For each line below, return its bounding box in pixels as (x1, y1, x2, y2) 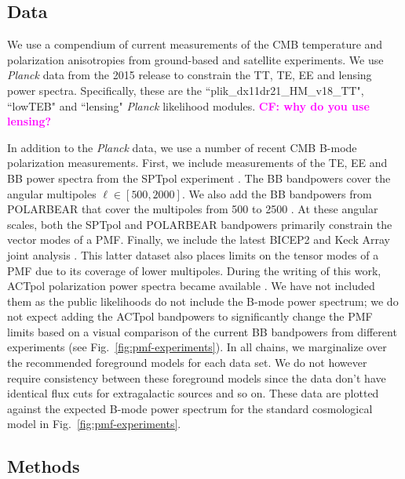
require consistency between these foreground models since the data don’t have (7, 369, 386, 386)
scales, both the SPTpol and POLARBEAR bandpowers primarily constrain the (7, 216, 392, 232)
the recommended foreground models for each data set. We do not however (7, 354, 367, 371)
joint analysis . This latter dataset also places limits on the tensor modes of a (7, 246, 379, 263)
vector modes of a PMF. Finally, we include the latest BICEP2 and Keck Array (7, 231, 390, 248)
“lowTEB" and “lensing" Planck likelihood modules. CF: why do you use (7, 97, 370, 114)
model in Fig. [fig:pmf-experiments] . (7, 415, 181, 432)
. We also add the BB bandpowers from (181, 185, 372, 201)
